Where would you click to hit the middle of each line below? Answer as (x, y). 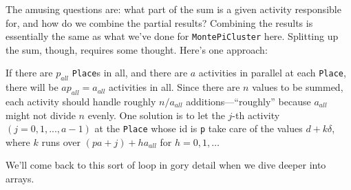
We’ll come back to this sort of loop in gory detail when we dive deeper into (166, 165)
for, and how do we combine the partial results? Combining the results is (159, 22)
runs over (61, 141)
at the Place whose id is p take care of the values (199, 128)
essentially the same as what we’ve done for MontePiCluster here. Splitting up (172, 36)
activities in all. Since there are (174, 87)
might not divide (41, 115)
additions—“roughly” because (248, 102)
